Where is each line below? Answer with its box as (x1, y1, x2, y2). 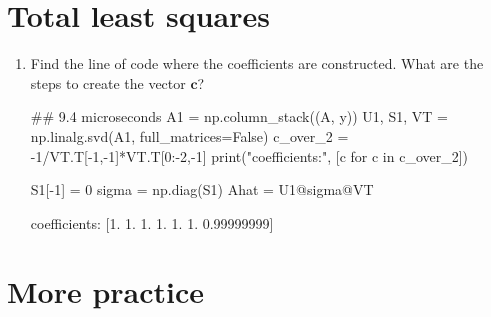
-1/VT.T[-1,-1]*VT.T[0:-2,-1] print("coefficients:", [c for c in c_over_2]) (30, 145, 469, 166)
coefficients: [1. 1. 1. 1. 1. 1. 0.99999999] (30, 212, 274, 233)
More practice (7, 271, 205, 312)
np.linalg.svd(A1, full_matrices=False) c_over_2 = (30, 125, 349, 146)
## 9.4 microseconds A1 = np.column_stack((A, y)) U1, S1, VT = (30, 106, 448, 127)
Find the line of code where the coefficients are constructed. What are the (30, 53, 484, 74)
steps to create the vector (30, 72, 186, 93)
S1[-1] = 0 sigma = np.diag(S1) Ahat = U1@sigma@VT (30, 179, 374, 200)
